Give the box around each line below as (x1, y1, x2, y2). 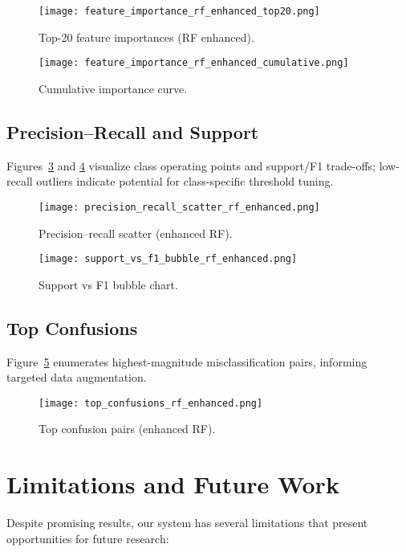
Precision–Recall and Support (6, 119, 259, 144)
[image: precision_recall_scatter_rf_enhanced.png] (39, 201, 320, 213)
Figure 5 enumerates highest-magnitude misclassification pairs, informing (6, 353, 367, 370)
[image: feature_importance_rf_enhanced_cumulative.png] (39, 57, 349, 69)
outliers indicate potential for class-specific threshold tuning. (36, 173, 334, 190)
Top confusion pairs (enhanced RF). (39, 420, 216, 437)
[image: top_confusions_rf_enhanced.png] (39, 397, 263, 409)
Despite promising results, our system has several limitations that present (6, 514, 368, 531)
